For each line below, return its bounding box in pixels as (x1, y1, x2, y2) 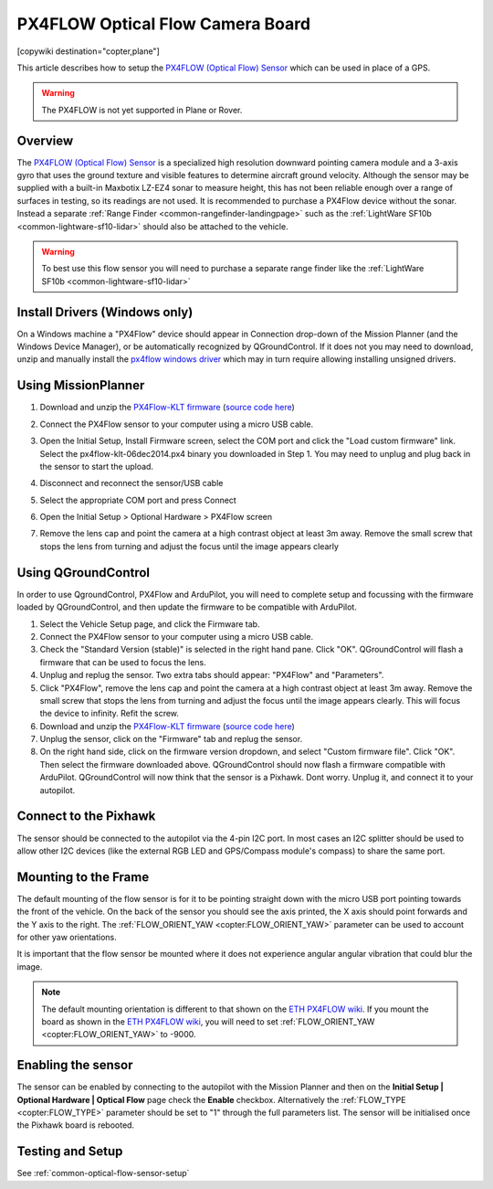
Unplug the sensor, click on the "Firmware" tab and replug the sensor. (39, 734, 303, 745)
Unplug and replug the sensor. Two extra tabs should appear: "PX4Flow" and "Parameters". (39, 670, 384, 681)
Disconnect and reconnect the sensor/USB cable (39, 478, 224, 489)
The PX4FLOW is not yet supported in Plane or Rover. (41, 104, 243, 115)
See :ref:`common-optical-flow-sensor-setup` (16, 1168, 190, 1179)
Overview (16, 133, 74, 148)
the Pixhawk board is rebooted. (16, 1120, 135, 1131)
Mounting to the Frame (16, 869, 150, 885)
